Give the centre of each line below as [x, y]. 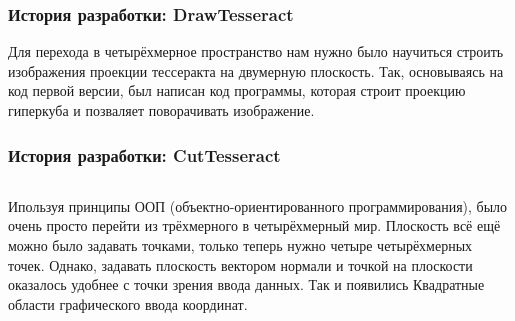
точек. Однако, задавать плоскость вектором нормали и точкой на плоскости [240, 264]
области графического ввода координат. [128, 303]
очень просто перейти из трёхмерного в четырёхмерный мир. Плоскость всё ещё [254, 225]
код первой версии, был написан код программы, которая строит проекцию [237, 90]
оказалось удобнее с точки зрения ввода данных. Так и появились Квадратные [246, 284]
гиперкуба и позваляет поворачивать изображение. [161, 110]
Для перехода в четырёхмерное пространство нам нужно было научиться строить [256, 51]
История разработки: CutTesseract [144, 154]
